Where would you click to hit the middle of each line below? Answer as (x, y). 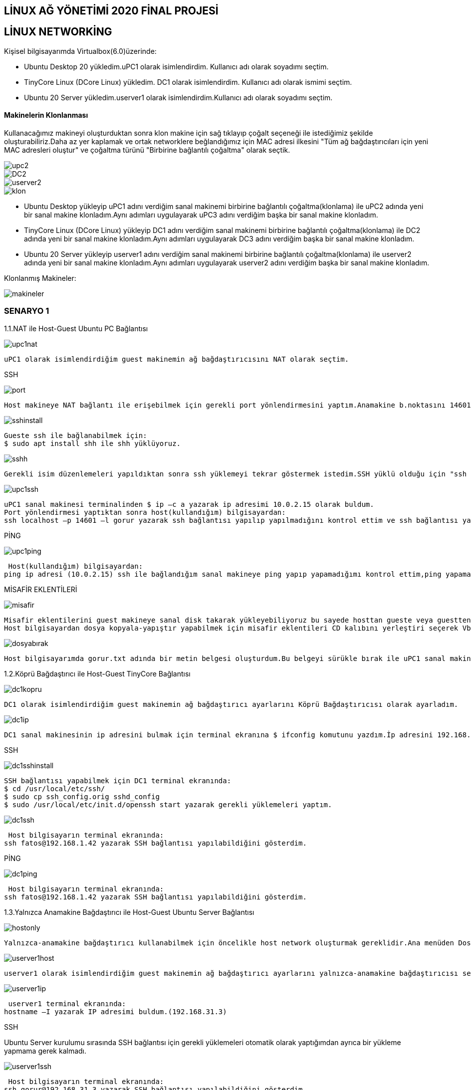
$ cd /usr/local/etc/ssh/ (55, 788)
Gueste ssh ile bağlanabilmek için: (76, 435)
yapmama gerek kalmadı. (45, 1051)
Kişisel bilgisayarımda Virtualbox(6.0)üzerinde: (80, 51)
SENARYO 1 (27, 311)
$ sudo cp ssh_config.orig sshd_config (82, 796)
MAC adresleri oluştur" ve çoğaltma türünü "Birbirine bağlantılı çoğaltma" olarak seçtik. (147, 150)
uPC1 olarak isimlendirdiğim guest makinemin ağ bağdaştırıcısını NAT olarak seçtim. (177, 359)
